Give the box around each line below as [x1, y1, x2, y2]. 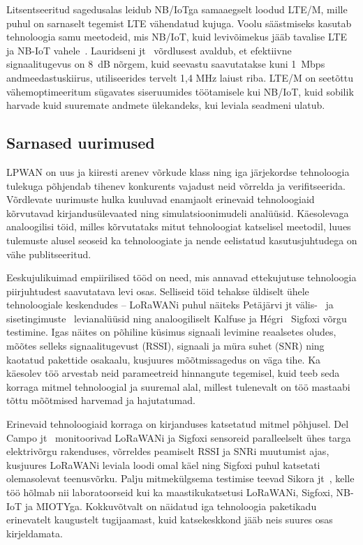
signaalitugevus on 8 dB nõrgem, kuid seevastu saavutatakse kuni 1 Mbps [6, 57, 325, 71]
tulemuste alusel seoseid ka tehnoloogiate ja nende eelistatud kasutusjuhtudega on [6, 232, 357, 247]
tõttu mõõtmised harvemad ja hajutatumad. [6, 393, 195, 408]
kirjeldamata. [6, 525, 63, 540]
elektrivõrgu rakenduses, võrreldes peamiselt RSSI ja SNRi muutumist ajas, [6, 444, 329, 458]
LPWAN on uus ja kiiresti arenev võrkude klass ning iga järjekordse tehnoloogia [6, 164, 350, 179]
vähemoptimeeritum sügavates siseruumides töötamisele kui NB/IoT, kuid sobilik [6, 84, 354, 98]
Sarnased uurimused [6, 132, 155, 154]
